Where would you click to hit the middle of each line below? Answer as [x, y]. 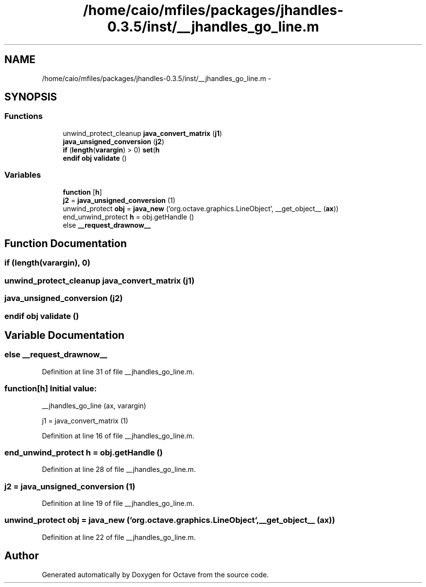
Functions [24, 116]
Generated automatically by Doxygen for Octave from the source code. [155, 574]
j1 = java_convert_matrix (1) [85, 420]
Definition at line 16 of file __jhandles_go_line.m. [118, 436]
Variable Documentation [65, 335]
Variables [23, 175]
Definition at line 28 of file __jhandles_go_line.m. [119, 470]
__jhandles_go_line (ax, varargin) [94, 405]
